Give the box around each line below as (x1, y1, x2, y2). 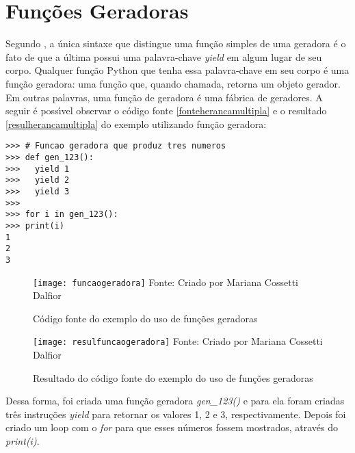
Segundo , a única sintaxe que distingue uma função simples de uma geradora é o (5, 36, 346, 51)
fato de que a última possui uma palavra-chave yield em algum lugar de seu (5, 49, 322, 64)
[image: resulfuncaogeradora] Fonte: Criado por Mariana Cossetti (33, 334, 323, 348)
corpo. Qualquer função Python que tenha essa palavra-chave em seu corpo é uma (5, 63, 350, 77)
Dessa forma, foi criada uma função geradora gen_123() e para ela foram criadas (5, 393, 345, 408)
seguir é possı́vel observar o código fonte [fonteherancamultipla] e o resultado (5, 103, 327, 118)
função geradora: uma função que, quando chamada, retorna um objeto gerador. (5, 76, 341, 90)
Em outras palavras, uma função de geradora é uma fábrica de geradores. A (5, 90, 323, 104)
